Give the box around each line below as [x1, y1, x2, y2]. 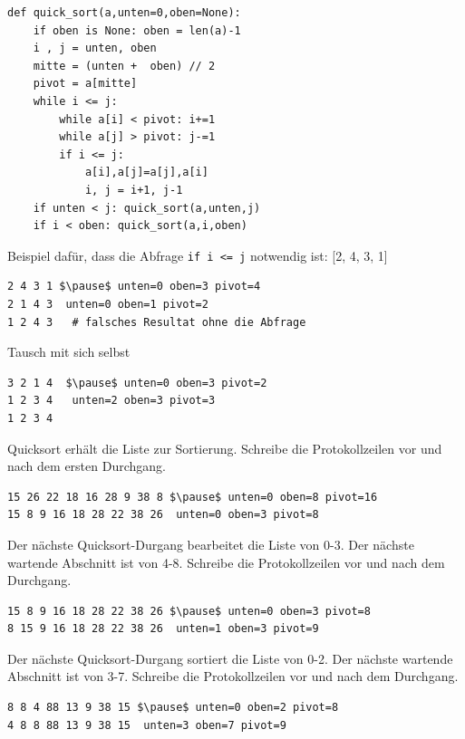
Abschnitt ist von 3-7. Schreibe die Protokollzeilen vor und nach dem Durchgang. [7, 667, 459, 686]
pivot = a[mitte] [33, 77, 138, 91]
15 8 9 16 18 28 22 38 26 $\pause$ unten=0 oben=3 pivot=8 [7, 604, 371, 618]
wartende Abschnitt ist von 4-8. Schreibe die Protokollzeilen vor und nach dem [7, 552, 445, 571]
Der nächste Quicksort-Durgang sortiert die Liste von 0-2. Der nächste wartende [7, 648, 453, 667]
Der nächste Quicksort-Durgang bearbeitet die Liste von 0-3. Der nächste [7, 534, 414, 553]
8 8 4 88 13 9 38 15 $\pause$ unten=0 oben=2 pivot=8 [7, 701, 339, 715]
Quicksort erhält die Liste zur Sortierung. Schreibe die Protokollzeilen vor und [7, 438, 442, 457]
